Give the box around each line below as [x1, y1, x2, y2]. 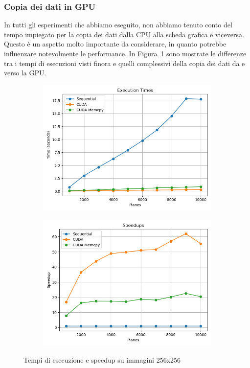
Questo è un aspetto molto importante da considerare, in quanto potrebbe [4, 39, 227, 49]
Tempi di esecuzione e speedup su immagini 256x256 [23, 354, 181, 365]
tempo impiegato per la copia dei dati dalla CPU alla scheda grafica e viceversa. [4, 29, 244, 39]
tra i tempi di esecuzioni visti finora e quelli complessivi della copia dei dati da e [4, 58, 245, 68]
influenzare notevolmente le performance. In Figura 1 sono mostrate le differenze [4, 48, 247, 58]
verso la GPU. [4, 68, 46, 78]
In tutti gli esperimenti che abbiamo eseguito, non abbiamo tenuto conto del [4, 20, 232, 30]
